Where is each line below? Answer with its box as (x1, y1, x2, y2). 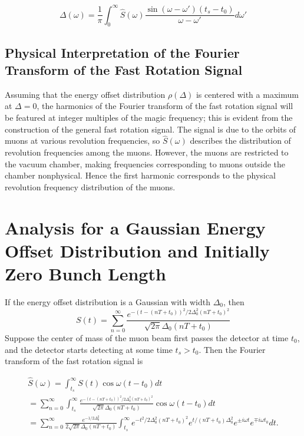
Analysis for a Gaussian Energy (5, 215, 266, 239)
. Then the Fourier (199, 343, 266, 355)
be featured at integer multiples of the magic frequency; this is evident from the (5, 111, 293, 124)
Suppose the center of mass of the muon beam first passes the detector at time (5, 331, 289, 343)
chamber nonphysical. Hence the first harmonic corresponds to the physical (5, 169, 276, 181)
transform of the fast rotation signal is (5, 355, 143, 367)
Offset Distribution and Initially (5, 238, 270, 262)
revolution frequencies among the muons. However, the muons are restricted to (5, 146, 289, 158)
